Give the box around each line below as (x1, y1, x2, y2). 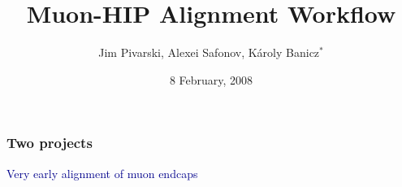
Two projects (6, 133, 93, 153)
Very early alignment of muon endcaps (6, 164, 198, 181)
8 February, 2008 (169, 71, 253, 88)
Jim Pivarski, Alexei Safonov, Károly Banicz (98, 44, 320, 61)
